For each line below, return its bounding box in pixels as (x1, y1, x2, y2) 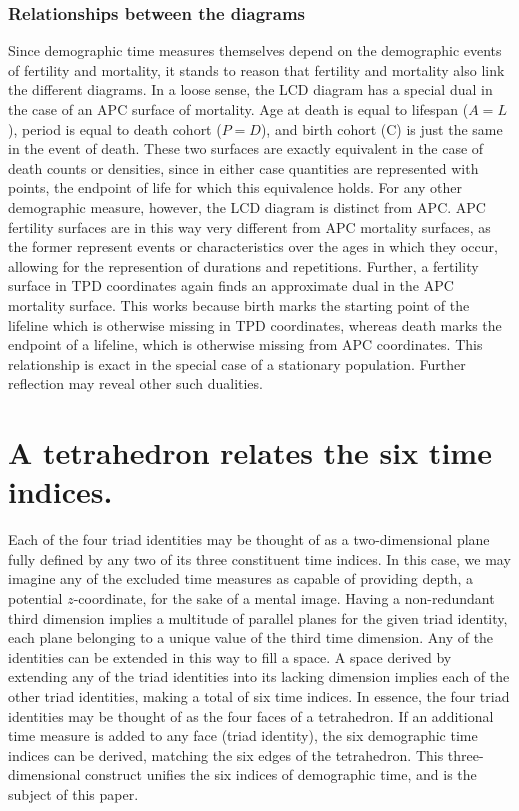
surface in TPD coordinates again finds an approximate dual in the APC (8, 275, 454, 296)
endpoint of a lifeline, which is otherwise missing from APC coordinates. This (8, 334, 483, 355)
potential (8, 588, 63, 608)
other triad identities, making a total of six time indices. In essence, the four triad (8, 685, 510, 706)
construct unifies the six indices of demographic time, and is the (85, 764, 477, 785)
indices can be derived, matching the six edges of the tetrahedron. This (8, 744, 444, 765)
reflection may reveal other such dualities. (8, 373, 263, 394)
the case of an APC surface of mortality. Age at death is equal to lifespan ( (8, 99, 469, 119)
